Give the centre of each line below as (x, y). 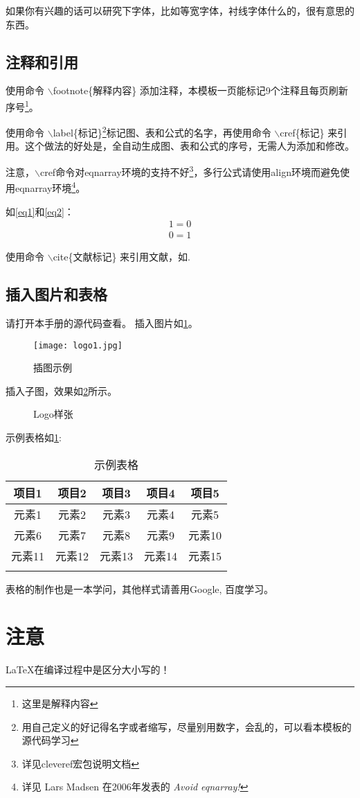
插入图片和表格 (56, 294)
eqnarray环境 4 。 (50, 187)
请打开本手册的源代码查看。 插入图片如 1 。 (102, 323)
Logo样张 (53, 414)
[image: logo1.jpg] (78, 345)
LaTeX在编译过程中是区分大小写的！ (88, 670)
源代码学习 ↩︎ (50, 740)
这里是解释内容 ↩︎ (60, 703)
